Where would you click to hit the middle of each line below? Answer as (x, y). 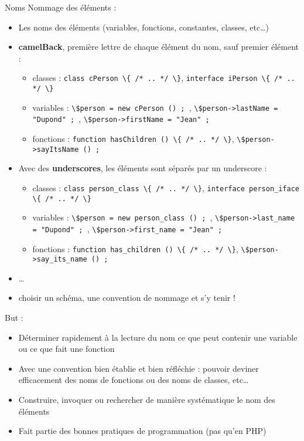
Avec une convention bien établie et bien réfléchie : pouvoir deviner (139, 368)
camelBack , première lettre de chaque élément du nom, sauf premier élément (159, 47)
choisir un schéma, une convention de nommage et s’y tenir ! (127, 298)
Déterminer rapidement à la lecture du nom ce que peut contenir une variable (158, 337)
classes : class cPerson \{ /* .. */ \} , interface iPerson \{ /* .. (164, 78)
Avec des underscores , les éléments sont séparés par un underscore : (143, 168)
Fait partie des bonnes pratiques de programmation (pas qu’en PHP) (142, 431)
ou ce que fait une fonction (66, 349)
